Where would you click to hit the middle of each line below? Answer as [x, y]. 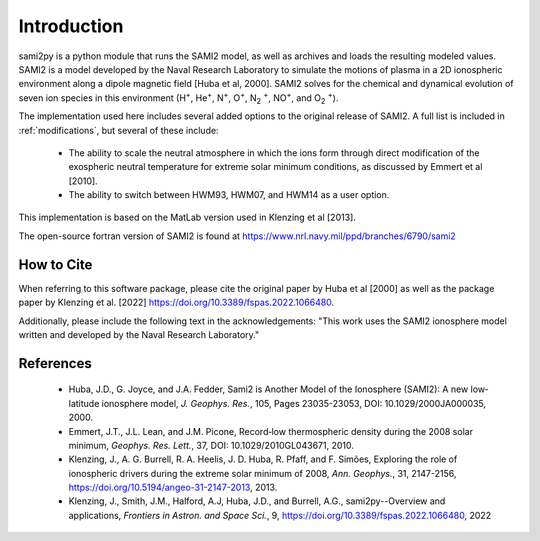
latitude [84, 403]
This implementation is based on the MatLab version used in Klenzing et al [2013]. [187, 217]
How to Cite [55, 264]
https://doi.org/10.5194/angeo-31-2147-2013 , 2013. [173, 487]
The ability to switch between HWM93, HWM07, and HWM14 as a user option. [229, 195]
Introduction [71, 26]
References [55, 363]
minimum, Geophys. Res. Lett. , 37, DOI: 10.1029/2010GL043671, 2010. [211, 445]
